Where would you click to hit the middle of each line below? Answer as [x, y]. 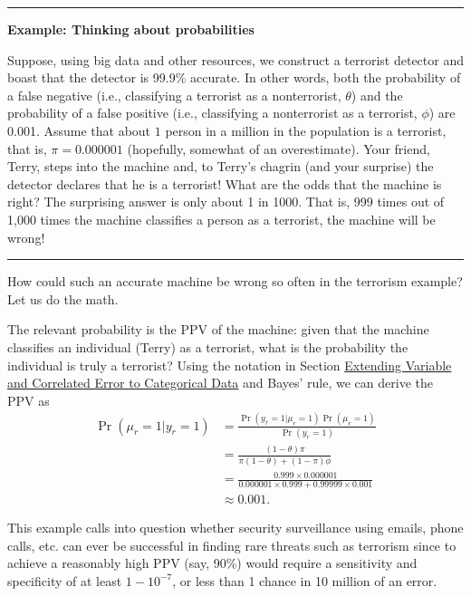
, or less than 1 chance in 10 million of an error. [305, 580]
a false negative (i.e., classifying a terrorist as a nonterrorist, [174, 95]
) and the [377, 95]
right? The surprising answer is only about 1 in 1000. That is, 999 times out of [226, 202]
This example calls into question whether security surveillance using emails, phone [235, 527]
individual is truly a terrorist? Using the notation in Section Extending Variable [230, 365]
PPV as [29, 400]
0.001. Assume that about [79, 130]
